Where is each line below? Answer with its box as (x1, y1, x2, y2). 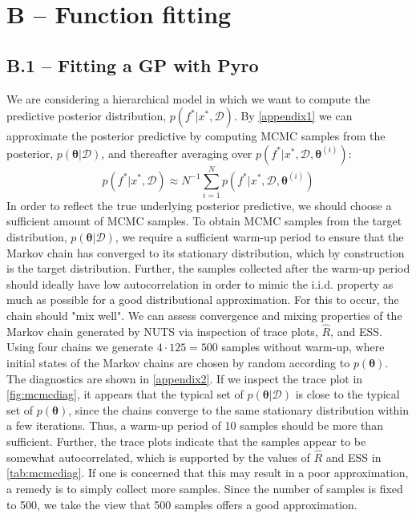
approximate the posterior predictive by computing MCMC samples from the (6, 127, 386, 144)
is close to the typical (295, 386, 400, 403)
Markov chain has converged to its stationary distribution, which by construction (6, 244, 405, 261)
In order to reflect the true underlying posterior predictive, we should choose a (6, 196, 392, 213)
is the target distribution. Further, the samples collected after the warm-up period (6, 260, 410, 277)
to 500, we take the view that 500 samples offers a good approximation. (6, 496, 357, 512)
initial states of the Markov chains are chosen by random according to (6, 354, 350, 371)
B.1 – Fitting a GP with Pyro (6, 52, 259, 77)
